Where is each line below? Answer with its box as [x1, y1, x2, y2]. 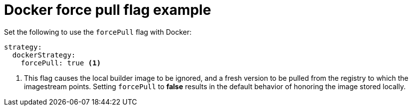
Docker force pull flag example [4, 1, 211, 18]
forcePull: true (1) [20, 58, 101, 67]
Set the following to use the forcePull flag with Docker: [4, 27, 192, 36]
